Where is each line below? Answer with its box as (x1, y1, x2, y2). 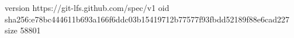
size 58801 (5, 24, 41, 36)
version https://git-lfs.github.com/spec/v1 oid (5, 2, 170, 13)
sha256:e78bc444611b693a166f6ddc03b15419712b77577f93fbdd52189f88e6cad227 (5, 13, 290, 25)
